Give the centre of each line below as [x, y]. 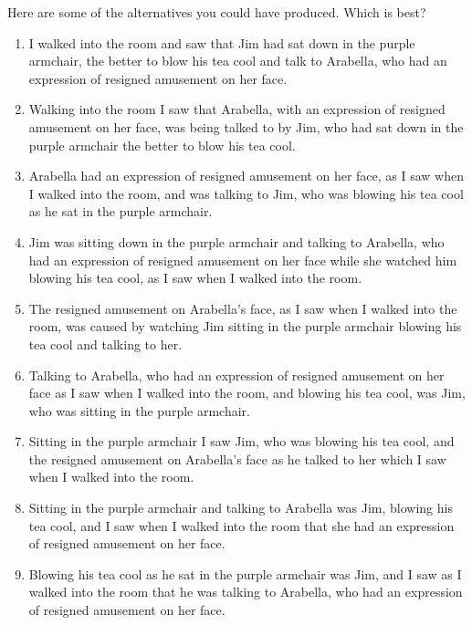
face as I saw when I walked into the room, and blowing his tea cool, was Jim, [247, 393]
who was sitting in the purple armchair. [139, 410]
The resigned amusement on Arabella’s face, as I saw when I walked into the [243, 308]
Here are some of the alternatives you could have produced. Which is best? [217, 12]
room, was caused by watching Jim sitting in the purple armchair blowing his [245, 326]
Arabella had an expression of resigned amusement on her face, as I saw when [246, 176]
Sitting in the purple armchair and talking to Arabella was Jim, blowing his [241, 508]
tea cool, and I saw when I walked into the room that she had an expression [241, 525]
